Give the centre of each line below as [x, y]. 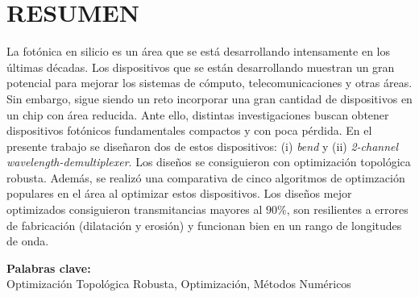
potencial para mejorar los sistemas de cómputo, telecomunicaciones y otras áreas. [209, 83]
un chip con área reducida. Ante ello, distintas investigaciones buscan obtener [198, 114]
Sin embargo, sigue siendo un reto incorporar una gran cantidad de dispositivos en [209, 98]
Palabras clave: [49, 268]
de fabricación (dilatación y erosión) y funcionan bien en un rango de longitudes [204, 225]
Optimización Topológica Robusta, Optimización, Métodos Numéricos [179, 284]
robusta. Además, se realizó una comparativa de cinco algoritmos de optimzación [206, 177]
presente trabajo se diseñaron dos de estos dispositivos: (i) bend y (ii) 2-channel [203, 146]
